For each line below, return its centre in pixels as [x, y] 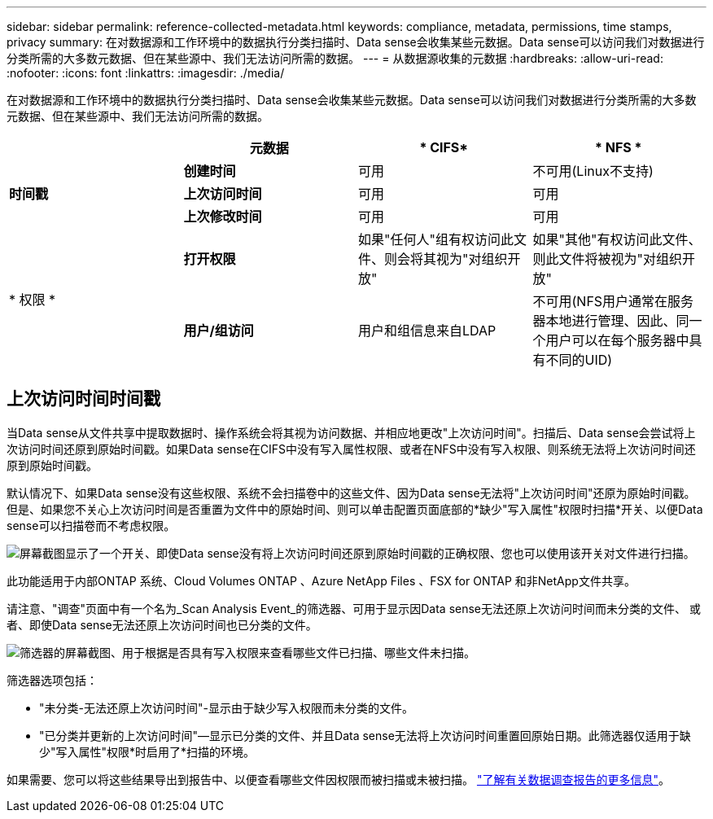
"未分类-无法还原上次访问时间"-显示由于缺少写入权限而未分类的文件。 [226, 707]
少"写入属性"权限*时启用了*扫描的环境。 [147, 751]
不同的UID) [579, 360]
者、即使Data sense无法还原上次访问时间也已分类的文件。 [162, 624]
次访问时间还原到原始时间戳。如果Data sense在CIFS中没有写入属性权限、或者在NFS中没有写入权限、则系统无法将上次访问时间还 [351, 449]
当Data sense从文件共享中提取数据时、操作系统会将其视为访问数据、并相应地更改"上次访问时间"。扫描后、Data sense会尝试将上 [351, 432]
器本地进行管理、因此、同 [611, 321]
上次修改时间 [223, 217]
